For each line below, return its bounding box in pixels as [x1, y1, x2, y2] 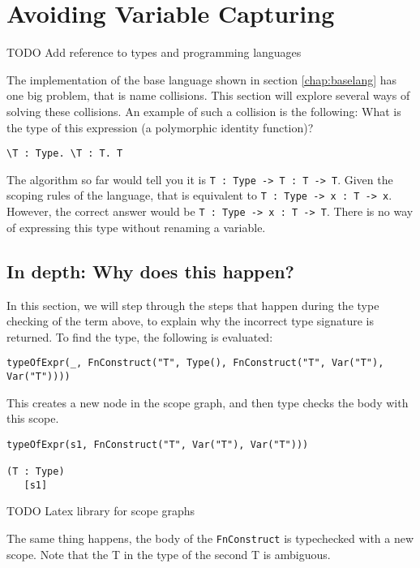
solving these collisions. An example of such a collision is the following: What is [6, 102, 401, 119]
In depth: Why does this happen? [6, 258, 295, 283]
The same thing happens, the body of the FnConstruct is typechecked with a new [6, 530, 414, 547]
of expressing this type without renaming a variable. [6, 218, 266, 235]
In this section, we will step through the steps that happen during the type [6, 296, 379, 313]
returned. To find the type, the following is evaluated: [6, 328, 273, 345]
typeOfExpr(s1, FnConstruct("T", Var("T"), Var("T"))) [6, 438, 309, 450]
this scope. [6, 410, 59, 427]
